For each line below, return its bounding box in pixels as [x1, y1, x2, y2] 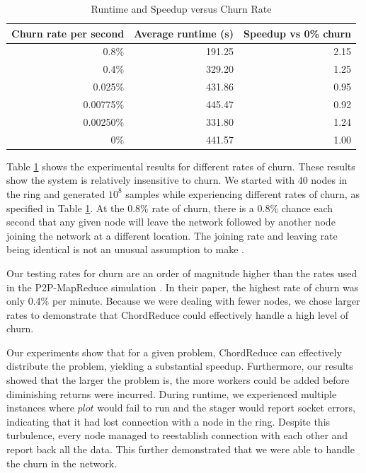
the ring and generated [6, 186, 105, 201]
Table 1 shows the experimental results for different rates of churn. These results [6, 158, 355, 173]
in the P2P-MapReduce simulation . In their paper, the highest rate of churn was [6, 279, 359, 294]
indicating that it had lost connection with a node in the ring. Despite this [6, 414, 331, 428]
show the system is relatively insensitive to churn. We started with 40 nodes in [6, 173, 348, 187]
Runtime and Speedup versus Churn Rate [91, 1, 272, 16]
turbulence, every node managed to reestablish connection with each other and [6, 428, 348, 443]
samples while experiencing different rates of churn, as [125, 186, 360, 201]
